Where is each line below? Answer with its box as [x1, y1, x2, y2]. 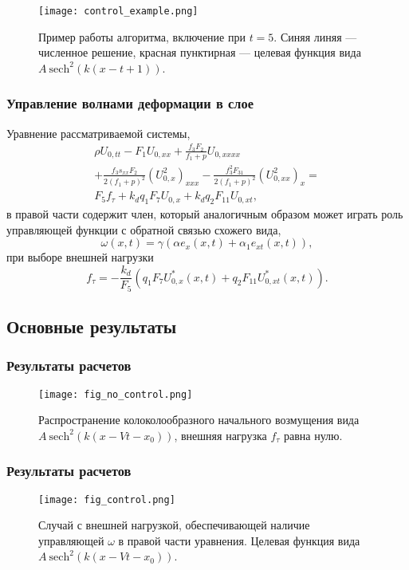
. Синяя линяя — [273, 28, 357, 45]
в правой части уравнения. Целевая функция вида [118, 532, 360, 548]
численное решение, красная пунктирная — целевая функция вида [38, 44, 361, 61]
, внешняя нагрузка [174, 427, 267, 443]
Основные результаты [6, 313, 177, 338]
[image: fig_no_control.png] [38, 388, 193, 400]
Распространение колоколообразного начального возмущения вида [38, 411, 360, 428]
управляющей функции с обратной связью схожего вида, [6, 221, 281, 238]
